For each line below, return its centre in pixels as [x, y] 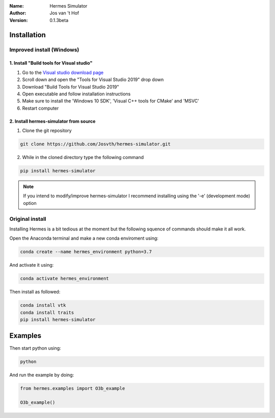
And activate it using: [32, 265]
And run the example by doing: [42, 375]
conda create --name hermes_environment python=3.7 [86, 252]
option [30, 203]
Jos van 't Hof [64, 13]
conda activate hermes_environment [64, 279]
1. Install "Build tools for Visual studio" [51, 63]
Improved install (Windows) [44, 49]
